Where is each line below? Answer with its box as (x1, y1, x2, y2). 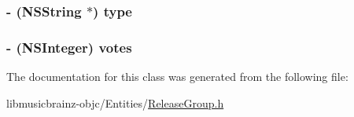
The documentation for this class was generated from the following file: (6, 68, 348, 85)
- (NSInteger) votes (6, 37, 132, 57)
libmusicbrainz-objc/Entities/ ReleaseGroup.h (6, 94, 224, 111)
